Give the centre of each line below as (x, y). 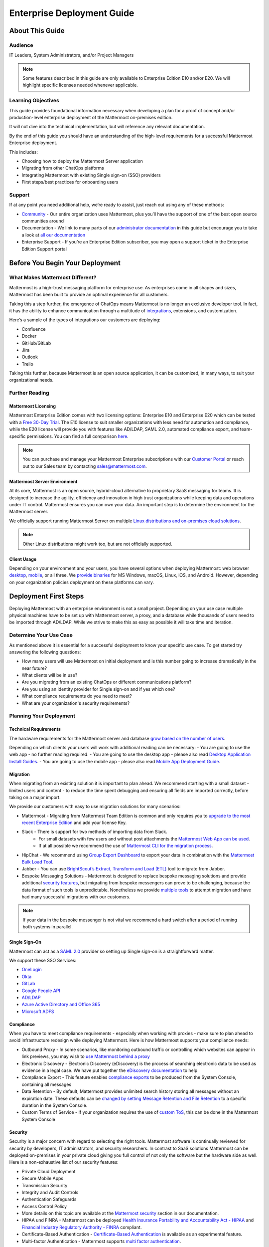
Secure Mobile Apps (43, 1178)
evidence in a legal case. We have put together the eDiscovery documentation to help (110, 1070)
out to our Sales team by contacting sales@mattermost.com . (85, 466)
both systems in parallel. (48, 927)
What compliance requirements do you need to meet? (77, 696)
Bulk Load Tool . (38, 862)
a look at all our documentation (54, 235)
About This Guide (37, 31)
